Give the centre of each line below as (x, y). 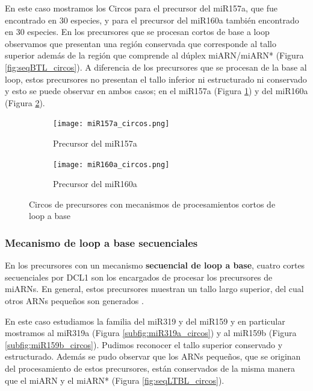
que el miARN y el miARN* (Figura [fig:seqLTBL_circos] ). (115, 380)
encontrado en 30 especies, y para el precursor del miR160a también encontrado (152, 20)
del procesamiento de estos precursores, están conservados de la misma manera (150, 368)
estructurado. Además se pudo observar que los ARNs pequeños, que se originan (153, 356)
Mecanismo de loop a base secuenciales (101, 242)
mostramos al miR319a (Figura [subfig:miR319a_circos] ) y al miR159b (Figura (151, 333)
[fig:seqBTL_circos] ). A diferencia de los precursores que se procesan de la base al (156, 67)
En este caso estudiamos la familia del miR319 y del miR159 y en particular (145, 321)
